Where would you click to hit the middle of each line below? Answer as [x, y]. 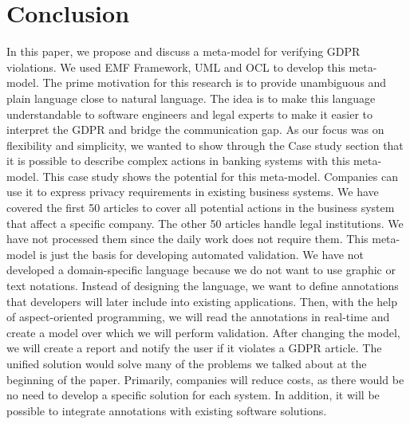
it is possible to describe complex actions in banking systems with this [178, 161]
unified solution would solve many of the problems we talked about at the [187, 363]
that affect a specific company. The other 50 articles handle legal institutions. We [205, 223]
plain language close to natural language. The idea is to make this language [191, 98]
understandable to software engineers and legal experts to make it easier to [190, 114]
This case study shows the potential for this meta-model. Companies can [220, 176]
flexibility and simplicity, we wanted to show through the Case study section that [205, 145]
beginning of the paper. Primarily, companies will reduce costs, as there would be [205, 379]
